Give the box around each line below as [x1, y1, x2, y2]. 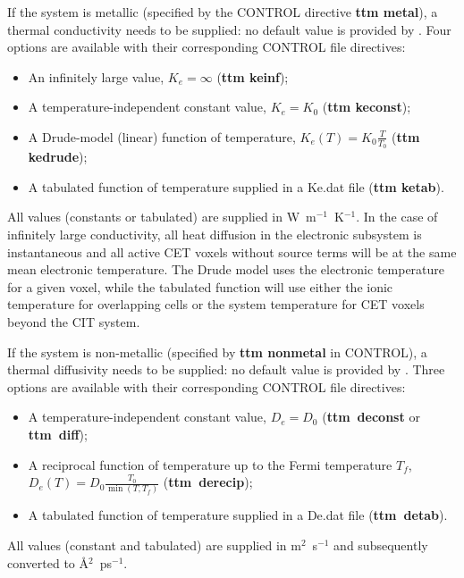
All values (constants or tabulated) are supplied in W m [7, 207, 316, 226]
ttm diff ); [28, 424, 88, 443]
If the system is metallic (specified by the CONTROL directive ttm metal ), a [7, 3, 438, 21]
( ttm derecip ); [163, 473, 253, 491]
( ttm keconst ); [322, 97, 411, 116]
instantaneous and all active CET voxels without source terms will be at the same [7, 242, 457, 261]
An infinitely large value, [28, 67, 165, 86]
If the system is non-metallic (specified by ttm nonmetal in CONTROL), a [7, 342, 427, 361]
